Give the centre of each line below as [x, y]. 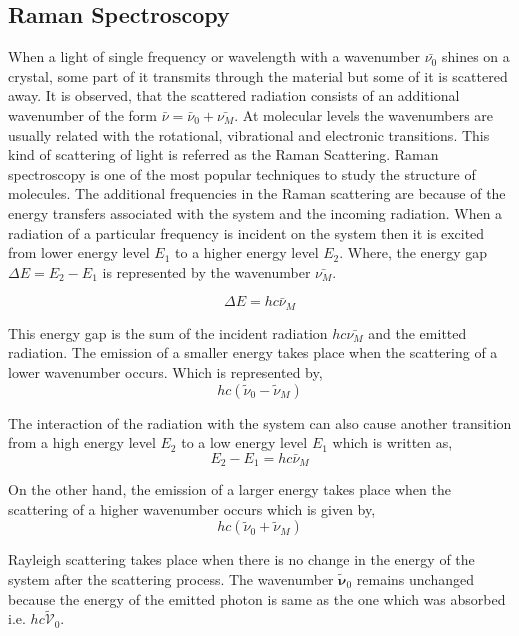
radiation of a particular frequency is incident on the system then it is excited [246, 232]
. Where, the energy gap [413, 252]
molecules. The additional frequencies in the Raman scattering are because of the [257, 193]
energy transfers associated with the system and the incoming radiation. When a [255, 212]
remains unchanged [415, 578]
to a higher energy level [247, 252]
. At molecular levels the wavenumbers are [364, 114]
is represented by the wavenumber [206, 271]
